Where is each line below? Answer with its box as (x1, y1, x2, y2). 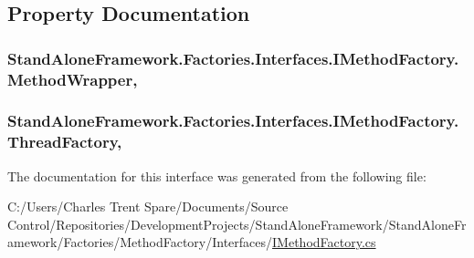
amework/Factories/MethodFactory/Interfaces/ (7, 232, 273, 252)
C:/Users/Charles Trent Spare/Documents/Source (7, 197, 289, 216)
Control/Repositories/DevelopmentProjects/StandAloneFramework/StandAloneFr (7, 214, 467, 233)
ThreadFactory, (7, 130, 122, 153)
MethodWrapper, (7, 67, 138, 90)
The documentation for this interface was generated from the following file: (7, 166, 427, 185)
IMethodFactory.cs (272, 232, 376, 252)
